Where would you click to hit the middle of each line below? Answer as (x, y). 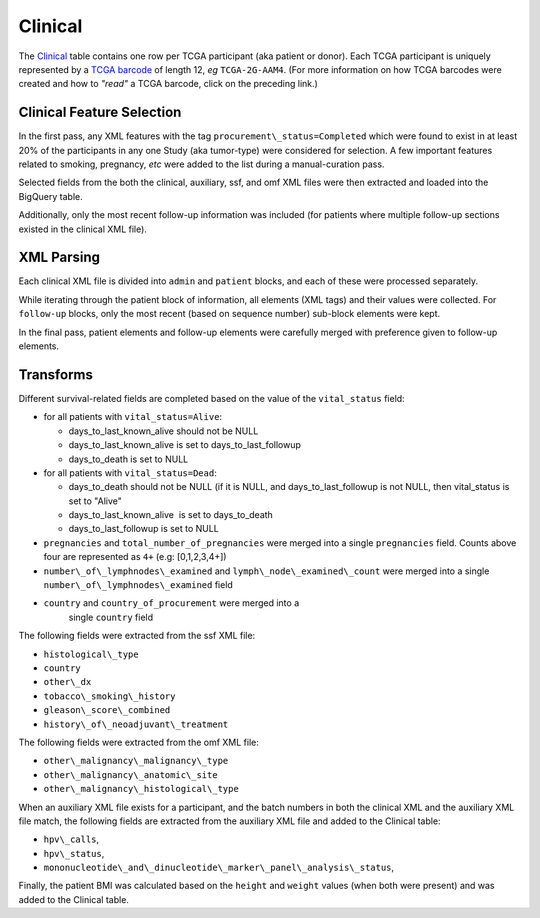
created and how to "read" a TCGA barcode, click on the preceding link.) (168, 84)
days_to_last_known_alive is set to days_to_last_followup (185, 445)
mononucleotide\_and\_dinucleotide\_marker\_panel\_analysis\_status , (219, 867)
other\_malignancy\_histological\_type (141, 789)
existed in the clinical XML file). (82, 229)
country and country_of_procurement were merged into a (171, 603)
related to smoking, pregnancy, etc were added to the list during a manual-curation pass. (201, 164)
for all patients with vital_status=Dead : (130, 472)
